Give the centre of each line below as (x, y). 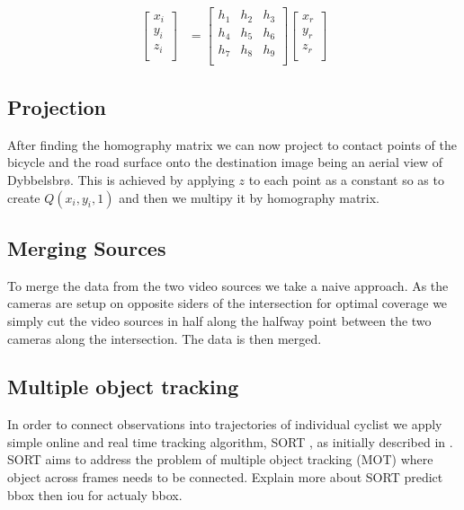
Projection (57, 106)
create (24, 197)
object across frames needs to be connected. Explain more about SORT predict (225, 477)
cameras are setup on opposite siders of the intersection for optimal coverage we (228, 303)
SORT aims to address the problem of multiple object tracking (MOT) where (220, 459)
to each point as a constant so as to (346, 179)
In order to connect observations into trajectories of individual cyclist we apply (225, 424)
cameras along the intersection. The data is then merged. (165, 338)
